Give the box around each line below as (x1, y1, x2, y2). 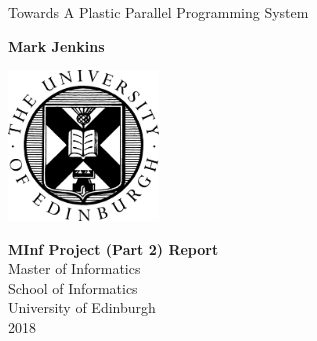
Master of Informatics (8, 258, 141, 279)
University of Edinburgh (8, 297, 156, 318)
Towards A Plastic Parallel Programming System (8, 2, 309, 22)
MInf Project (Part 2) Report (8, 238, 219, 259)
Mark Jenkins (8, 35, 105, 56)
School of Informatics (8, 277, 138, 298)
